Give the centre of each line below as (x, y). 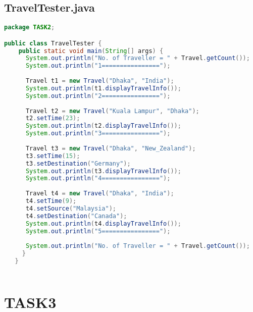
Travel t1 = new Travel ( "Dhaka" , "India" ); (100, 81)
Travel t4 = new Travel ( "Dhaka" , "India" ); (100, 194)
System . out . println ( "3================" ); (98, 134)
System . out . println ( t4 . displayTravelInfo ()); (103, 223)
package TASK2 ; (30, 28)
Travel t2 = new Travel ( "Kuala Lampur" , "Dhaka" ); (112, 111)
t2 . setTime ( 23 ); (53, 118)
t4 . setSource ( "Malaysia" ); (71, 208)
